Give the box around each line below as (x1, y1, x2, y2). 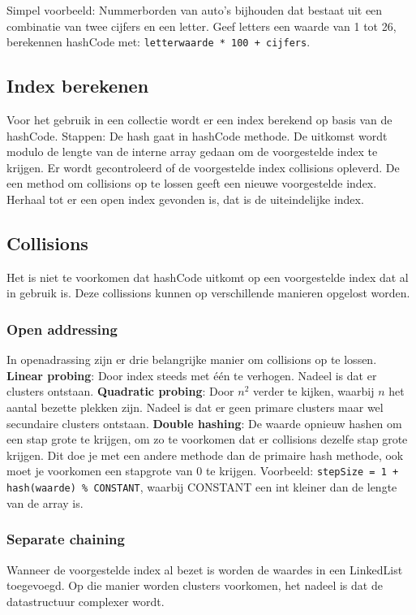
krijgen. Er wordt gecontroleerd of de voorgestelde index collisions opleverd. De (6, 158, 400, 175)
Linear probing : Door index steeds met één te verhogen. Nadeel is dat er (6, 366, 377, 383)
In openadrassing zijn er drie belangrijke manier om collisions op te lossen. (6, 351, 377, 368)
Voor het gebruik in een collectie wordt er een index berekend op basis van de (6, 111, 392, 128)
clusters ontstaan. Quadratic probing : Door (6, 383, 234, 400)
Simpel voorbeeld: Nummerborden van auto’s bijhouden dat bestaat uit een (6, 2, 383, 18)
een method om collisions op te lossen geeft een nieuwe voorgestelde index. (6, 175, 377, 192)
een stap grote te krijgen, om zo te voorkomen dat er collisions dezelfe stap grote (6, 431, 408, 448)
